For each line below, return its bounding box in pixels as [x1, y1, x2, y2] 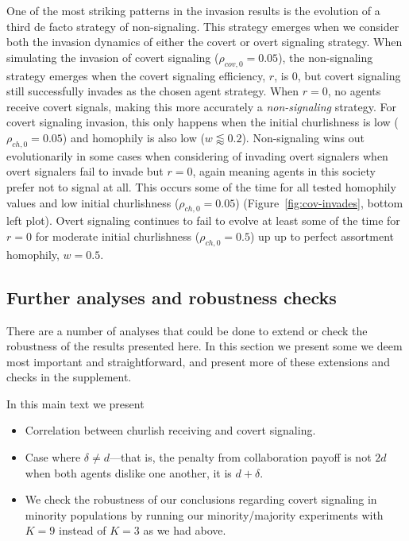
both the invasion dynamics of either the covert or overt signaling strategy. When [6, 33, 403, 50]
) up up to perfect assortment [249, 227, 394, 244]
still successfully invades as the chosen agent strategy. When [6, 83, 299, 99]
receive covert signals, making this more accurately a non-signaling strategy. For [6, 98, 396, 114]
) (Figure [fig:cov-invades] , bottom [235, 194, 403, 211]
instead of [59, 522, 106, 539]
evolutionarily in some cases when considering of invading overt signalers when [6, 147, 388, 164]
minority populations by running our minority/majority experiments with [25, 506, 384, 523]
